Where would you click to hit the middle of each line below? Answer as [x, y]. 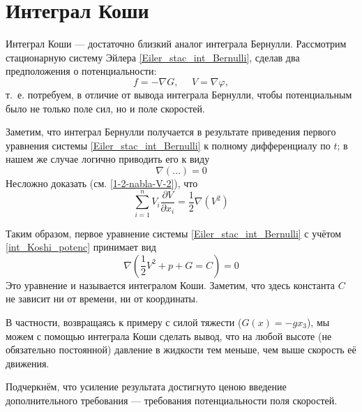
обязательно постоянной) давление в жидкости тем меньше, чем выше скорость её [181, 350]
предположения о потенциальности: [81, 71]
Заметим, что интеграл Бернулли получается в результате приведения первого [171, 132]
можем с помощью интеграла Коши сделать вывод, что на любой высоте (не [169, 336]
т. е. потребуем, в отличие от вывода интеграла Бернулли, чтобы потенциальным [179, 94]
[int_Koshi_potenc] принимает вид [81, 247]
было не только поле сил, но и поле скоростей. [105, 108]
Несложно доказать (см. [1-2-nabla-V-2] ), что [102, 183]
